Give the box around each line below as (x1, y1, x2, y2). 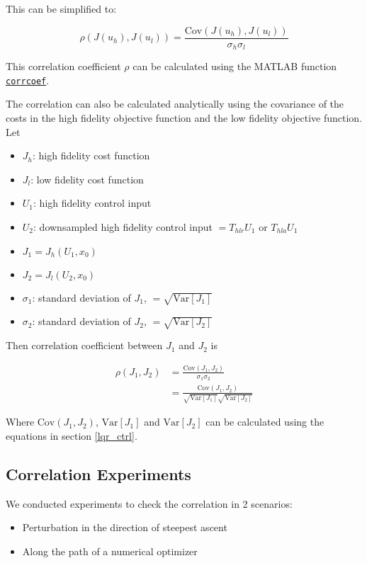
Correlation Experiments (6, 462, 191, 484)
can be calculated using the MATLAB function (132, 59, 337, 74)
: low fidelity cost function (30, 171, 144, 186)
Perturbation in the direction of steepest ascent (22, 520, 227, 535)
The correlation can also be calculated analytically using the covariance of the (6, 96, 344, 111)
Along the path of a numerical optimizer (22, 543, 198, 558)
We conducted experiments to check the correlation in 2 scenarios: (6, 496, 293, 511)
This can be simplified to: (6, 1, 117, 16)
